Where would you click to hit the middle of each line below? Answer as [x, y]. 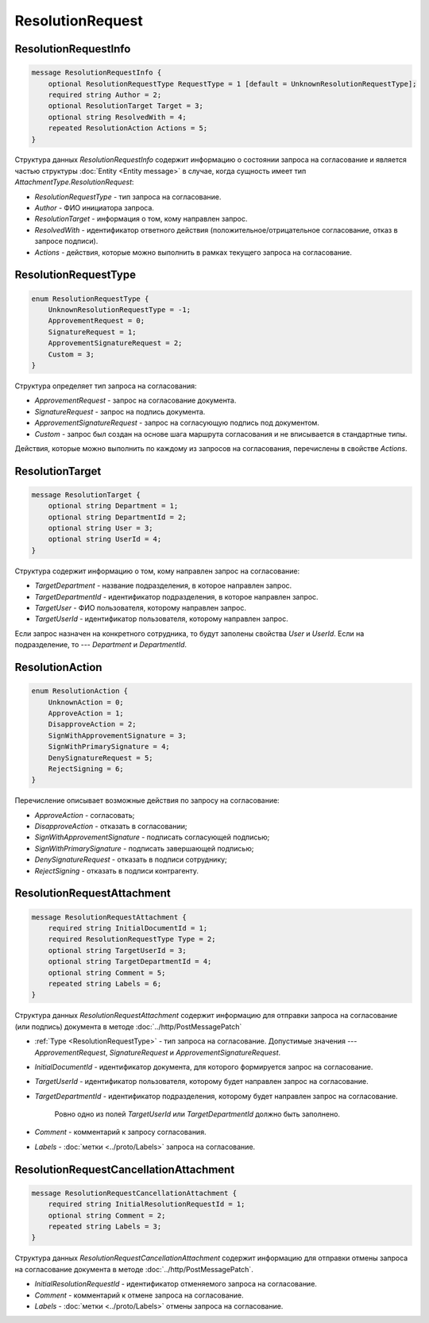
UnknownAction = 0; [86, 702]
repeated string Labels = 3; [105, 1227]
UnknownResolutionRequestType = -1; [119, 310]
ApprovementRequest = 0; [97, 321]
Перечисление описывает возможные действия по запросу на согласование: [147, 800]
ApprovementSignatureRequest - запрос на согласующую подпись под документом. [177, 423]
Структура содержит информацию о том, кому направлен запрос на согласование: [157, 571]
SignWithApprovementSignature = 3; [117, 735]
